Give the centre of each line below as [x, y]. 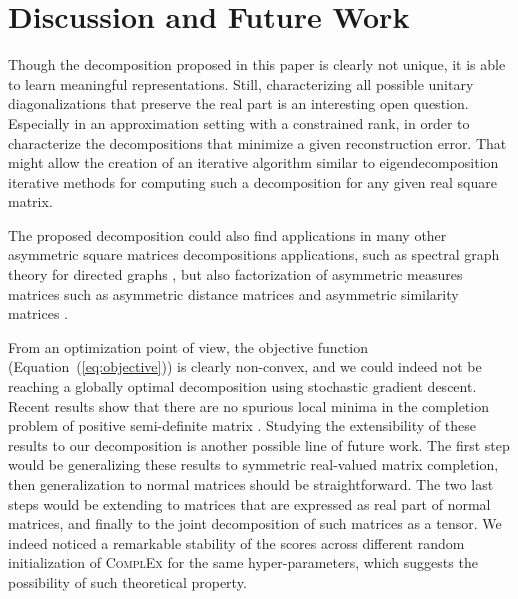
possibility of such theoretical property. [127, 581]
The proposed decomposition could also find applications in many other [227, 234]
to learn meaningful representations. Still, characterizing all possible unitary [241, 83]
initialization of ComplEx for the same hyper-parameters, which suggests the [243, 562]
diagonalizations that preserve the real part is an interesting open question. [238, 103]
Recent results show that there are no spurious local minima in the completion [248, 405]
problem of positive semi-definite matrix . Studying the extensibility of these [242, 425]
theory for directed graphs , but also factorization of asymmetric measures [235, 274]
